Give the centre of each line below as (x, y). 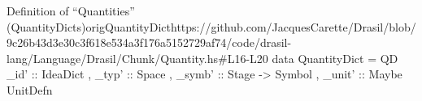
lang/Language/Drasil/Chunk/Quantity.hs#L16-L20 (137, 58)
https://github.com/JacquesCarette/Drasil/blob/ (294, 26)
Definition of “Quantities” (71, 11)
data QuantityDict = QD (335, 58)
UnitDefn (30, 89)
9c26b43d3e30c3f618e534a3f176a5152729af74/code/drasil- (149, 42)
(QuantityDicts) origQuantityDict (89, 26)
